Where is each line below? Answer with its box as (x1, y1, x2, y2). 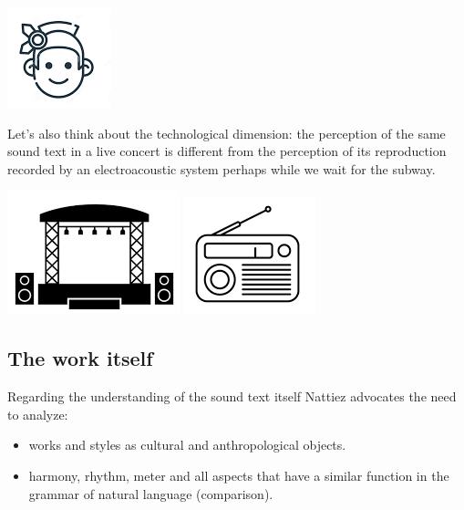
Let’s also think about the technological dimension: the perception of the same (7, 123, 446, 142)
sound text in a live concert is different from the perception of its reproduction (7, 141, 447, 161)
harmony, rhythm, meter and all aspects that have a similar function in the (28, 465, 449, 484)
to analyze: (7, 404, 68, 423)
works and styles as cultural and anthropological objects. (28, 435, 346, 454)
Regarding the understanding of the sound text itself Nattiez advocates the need (7, 387, 457, 406)
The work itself (7, 344, 153, 372)
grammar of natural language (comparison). (28, 484, 273, 503)
